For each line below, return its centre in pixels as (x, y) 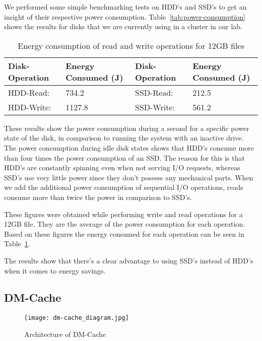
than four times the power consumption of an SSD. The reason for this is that (124, 157)
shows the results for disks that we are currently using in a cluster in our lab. (123, 26)
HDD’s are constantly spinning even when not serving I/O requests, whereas (122, 167)
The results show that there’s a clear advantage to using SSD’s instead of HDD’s (129, 260)
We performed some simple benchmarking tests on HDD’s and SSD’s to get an (125, 7)
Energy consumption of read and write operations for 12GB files (131, 45)
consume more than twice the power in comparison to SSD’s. (98, 197)
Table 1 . (17, 244)
